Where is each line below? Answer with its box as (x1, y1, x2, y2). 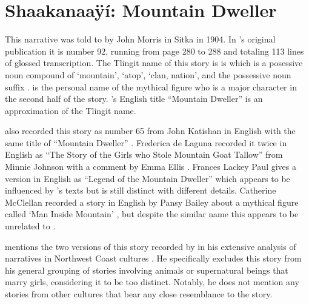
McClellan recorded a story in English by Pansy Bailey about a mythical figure (5, 195, 299, 208)
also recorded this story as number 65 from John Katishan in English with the (5, 124, 296, 137)
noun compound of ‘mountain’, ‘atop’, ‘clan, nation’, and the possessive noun (5, 68, 291, 81)
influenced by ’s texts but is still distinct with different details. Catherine (5, 184, 276, 197)
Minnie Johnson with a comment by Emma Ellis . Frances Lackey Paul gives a (5, 160, 296, 173)
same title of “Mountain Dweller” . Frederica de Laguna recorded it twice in (5, 136, 287, 149)
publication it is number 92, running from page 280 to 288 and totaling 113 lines (5, 44, 304, 57)
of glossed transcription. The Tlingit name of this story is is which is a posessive (5, 56, 303, 69)
